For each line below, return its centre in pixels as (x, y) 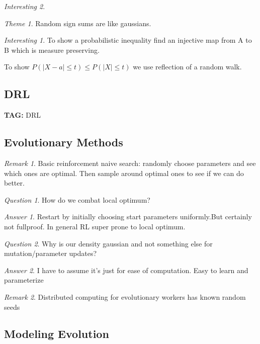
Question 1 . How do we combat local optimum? (77, 199)
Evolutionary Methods (64, 142)
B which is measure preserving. (52, 50)
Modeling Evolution (57, 334)
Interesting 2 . (25, 6)
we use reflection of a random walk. (187, 67)
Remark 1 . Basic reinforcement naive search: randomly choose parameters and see (130, 163)
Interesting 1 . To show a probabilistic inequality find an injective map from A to (128, 40)
